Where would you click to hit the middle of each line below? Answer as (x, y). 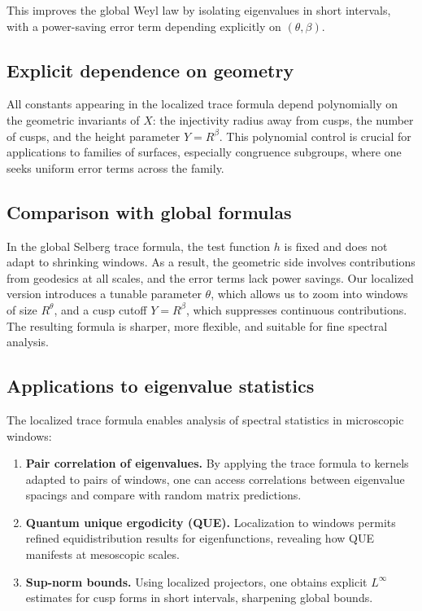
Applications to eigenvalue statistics (161, 386)
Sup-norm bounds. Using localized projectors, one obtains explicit (196, 581)
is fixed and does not (336, 246)
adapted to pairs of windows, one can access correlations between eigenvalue (215, 479)
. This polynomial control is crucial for (315, 136)
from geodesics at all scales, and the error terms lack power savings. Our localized (210, 277)
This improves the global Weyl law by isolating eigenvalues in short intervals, (199, 10)
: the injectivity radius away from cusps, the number (283, 119)
